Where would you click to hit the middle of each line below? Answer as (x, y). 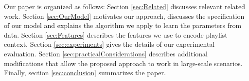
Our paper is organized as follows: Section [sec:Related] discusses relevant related (125, 6)
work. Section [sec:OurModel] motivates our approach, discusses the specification (124, 16)
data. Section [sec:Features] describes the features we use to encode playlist (116, 34)
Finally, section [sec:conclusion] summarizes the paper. (85, 73)
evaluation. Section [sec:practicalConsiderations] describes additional (106, 53)
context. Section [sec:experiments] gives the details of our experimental (109, 44)
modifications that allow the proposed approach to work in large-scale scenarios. (123, 63)
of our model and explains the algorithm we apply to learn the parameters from (123, 25)
